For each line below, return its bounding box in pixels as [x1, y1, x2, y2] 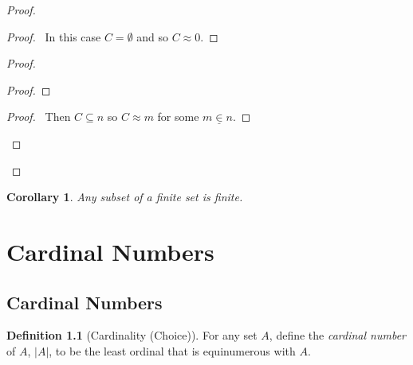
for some [157, 108, 199, 125]
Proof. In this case [6, 28, 101, 45]
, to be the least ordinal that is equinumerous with [49, 342, 296, 359]
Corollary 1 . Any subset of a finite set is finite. [6, 188, 243, 205]
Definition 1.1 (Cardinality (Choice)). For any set [6, 327, 258, 344]
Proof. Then [6, 108, 71, 125]
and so [136, 28, 169, 45]
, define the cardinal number [269, 327, 406, 344]
